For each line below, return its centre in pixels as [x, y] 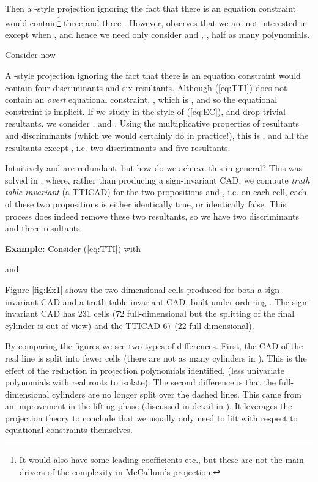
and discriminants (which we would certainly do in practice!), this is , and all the [157, 135]
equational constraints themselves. [69, 430]
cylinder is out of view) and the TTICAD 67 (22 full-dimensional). [130, 325]
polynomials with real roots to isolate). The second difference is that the [141, 382]
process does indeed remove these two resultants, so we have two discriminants [152, 216]
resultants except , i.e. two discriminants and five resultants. [118, 147]
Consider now [30, 55]
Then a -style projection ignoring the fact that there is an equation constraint [151, 8]
